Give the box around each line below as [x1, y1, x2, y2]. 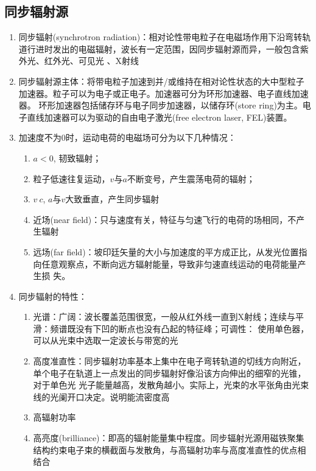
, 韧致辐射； [53, 151, 102, 164]
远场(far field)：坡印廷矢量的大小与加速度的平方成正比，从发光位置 [33, 245, 299, 258]
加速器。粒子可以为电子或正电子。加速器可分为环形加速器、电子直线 [18, 87, 292, 99]
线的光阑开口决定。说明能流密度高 [33, 390, 170, 403]
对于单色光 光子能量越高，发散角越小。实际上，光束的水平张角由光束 [33, 378, 309, 391]
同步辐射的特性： [18, 289, 87, 302]
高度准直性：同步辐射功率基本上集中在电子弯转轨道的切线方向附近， [33, 355, 306, 367]
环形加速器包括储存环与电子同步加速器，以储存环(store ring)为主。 [38, 99, 303, 112]
